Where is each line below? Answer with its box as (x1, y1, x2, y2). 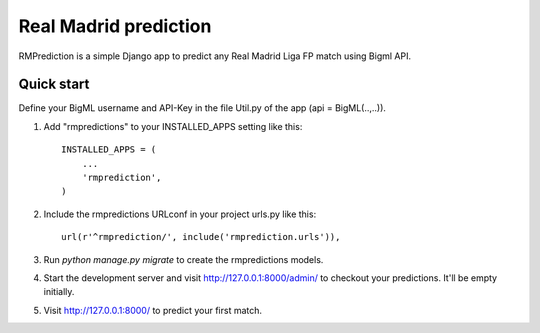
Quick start (18, 76, 90, 93)
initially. (43, 286, 75, 298)
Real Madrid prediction (18, 15, 212, 37)
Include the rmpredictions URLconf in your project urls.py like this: (43, 208, 317, 220)
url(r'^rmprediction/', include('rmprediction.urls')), (61, 231, 341, 243)
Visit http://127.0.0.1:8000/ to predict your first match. (43, 304, 263, 316)
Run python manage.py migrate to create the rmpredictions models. (43, 253, 324, 265)
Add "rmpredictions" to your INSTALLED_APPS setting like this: (43, 120, 303, 132)
